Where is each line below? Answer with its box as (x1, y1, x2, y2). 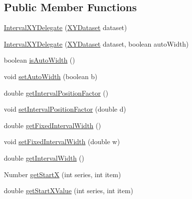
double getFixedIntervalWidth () (4, 120, 101, 130)
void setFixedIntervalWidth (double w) (4, 136, 120, 147)
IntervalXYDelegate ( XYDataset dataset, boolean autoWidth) (4, 38, 189, 49)
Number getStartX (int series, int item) (4, 169, 121, 179)
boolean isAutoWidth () (4, 55, 75, 65)
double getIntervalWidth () (4, 152, 84, 163)
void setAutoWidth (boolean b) (4, 71, 97, 81)
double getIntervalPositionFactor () (4, 87, 109, 98)
